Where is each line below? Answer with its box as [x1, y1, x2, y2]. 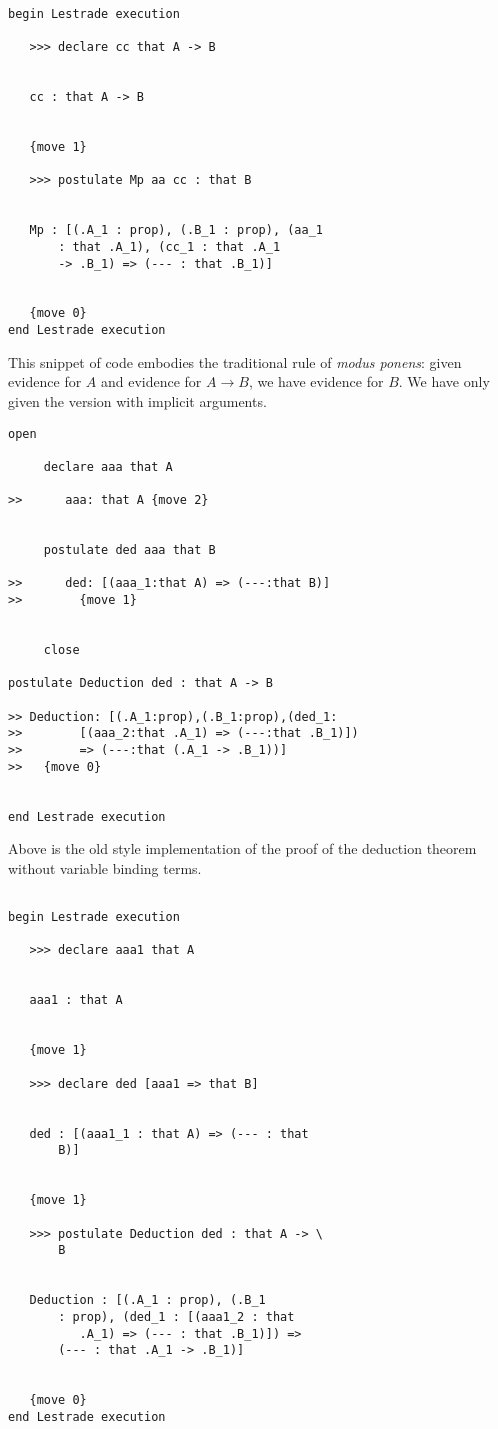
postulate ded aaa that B [43, 543, 216, 558]
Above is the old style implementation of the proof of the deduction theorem [8, 838, 477, 859]
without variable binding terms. [8, 857, 202, 878]
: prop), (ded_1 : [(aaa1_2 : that [58, 1309, 295, 1324]
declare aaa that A [43, 459, 173, 474]
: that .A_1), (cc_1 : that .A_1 [58, 239, 281, 254]
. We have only [398, 371, 490, 392]
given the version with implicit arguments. [8, 390, 267, 411]
